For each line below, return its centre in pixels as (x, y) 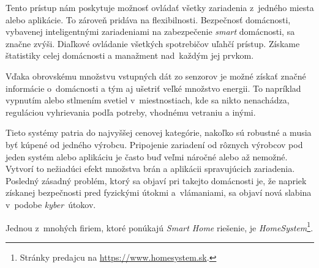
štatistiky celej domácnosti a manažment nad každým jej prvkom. (130, 55)
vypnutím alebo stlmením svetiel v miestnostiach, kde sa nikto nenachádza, (148, 100)
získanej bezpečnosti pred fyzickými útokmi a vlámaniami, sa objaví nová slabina (159, 192)
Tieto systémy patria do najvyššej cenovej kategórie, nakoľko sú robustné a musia (159, 132)
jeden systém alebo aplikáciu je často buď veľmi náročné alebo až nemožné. (147, 156)
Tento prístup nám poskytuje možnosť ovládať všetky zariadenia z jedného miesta (160, 7)
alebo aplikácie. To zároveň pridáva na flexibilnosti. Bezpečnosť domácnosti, (148, 19)
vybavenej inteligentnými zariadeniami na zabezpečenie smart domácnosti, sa (150, 32)
